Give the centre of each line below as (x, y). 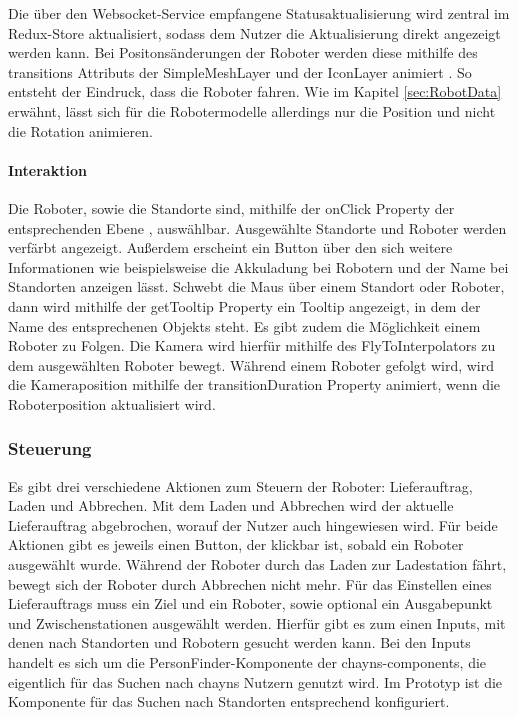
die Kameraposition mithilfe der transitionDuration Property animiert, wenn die (254, 384)
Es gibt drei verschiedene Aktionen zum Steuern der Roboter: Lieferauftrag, (240, 485)
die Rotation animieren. (80, 130)
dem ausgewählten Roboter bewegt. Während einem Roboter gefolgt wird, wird (251, 364)
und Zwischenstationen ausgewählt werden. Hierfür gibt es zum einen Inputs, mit (257, 622)
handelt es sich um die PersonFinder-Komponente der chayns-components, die (247, 662)
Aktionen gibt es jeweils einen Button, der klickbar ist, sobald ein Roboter (236, 544)
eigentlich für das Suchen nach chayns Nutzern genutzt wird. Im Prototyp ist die (255, 681)
